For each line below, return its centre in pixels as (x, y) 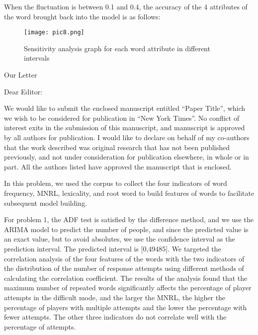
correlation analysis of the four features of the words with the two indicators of (124, 258)
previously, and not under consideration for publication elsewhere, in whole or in (127, 157)
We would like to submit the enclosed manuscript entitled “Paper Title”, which (125, 108)
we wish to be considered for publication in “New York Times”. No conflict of (122, 118)
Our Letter (21, 75)
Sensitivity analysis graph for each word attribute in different (117, 48)
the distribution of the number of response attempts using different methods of (124, 268)
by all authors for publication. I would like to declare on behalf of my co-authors (127, 137)
